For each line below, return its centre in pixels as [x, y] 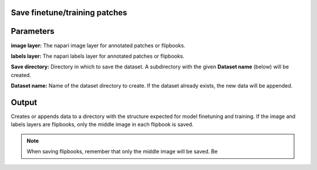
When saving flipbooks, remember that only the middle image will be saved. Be [122, 151]
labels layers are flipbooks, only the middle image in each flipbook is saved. [102, 124]
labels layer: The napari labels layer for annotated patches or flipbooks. [98, 56]
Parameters [33, 31]
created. [21, 75]
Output [24, 102]
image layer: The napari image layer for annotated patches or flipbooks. [98, 45]
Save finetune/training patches [69, 13]
